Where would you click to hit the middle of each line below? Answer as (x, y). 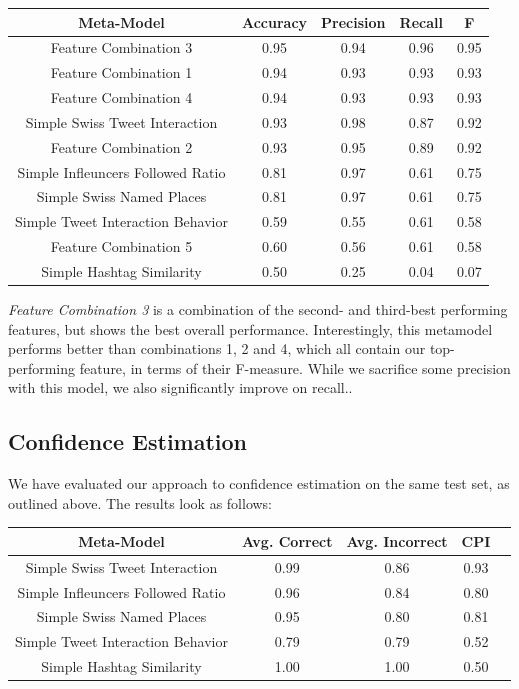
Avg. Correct (287, 540)
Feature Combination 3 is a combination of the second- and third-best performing (258, 309)
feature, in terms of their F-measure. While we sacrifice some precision (295, 367)
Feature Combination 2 (121, 146)
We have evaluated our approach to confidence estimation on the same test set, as (259, 483)
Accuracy (274, 21)
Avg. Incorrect (397, 540)
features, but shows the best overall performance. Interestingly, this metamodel (250, 328)
